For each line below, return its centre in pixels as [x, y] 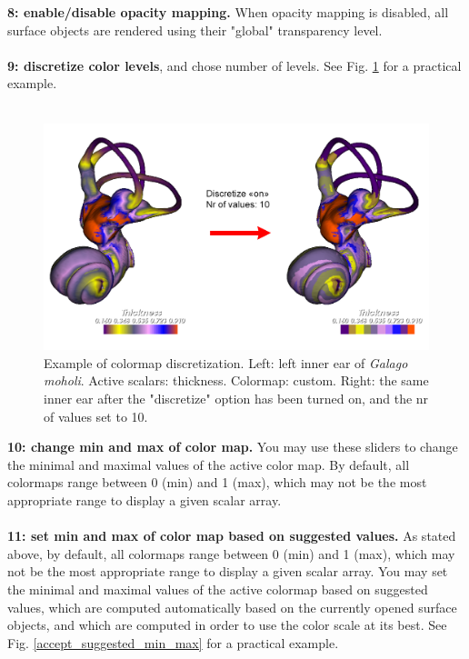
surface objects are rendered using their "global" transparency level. [195, 30]
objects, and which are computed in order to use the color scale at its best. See [227, 625]
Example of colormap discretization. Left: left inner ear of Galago [226, 362]
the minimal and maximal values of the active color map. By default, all [209, 464]
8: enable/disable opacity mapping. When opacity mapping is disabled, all [228, 12]
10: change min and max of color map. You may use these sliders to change [233, 447]
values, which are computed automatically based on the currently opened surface [232, 607]
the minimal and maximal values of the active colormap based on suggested [218, 589]
